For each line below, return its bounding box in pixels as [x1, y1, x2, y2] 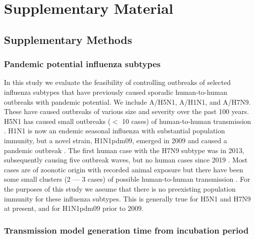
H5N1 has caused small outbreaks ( [4, 116, 111, 126]
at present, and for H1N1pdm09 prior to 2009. [4, 203, 144, 213]
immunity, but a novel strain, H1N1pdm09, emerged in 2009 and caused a [4, 135, 227, 145]
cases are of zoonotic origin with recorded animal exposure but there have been [4, 164, 243, 174]
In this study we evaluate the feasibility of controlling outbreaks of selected [4, 77, 231, 87]
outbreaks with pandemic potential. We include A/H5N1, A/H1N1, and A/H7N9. [4, 96, 251, 107]
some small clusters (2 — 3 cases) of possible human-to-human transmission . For [4, 174, 250, 184]
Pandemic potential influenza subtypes [4, 58, 161, 70]
